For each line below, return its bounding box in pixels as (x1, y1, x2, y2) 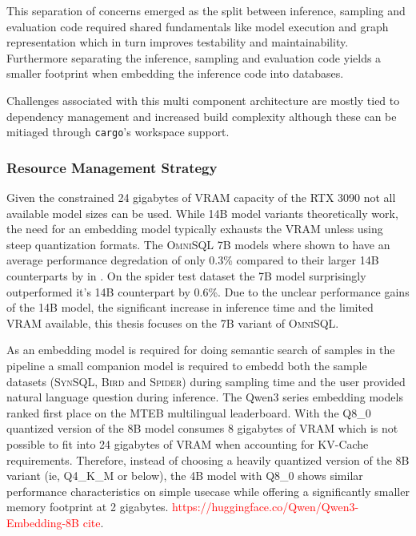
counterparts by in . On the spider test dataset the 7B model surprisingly (6, 268, 366, 284)
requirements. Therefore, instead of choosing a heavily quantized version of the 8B (6, 451, 410, 468)
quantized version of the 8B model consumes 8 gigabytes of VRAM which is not (6, 420, 398, 437)
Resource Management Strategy (6, 157, 218, 177)
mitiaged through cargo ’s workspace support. (6, 123, 230, 140)
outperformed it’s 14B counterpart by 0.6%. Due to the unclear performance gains (6, 283, 410, 300)
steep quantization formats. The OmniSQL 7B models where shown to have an (6, 236, 390, 252)
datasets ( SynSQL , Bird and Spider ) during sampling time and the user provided (6, 373, 406, 389)
